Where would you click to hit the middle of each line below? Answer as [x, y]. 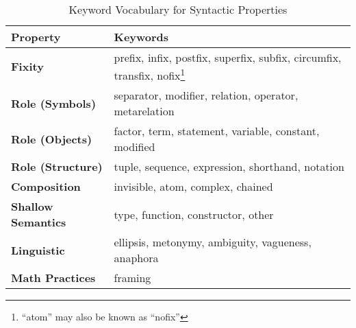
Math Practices [53, 278]
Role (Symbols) [54, 103]
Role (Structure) [57, 167]
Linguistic [38, 250]
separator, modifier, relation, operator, [206, 95]
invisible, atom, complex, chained [193, 187]
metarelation [144, 111]
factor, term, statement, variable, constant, [217, 131]
